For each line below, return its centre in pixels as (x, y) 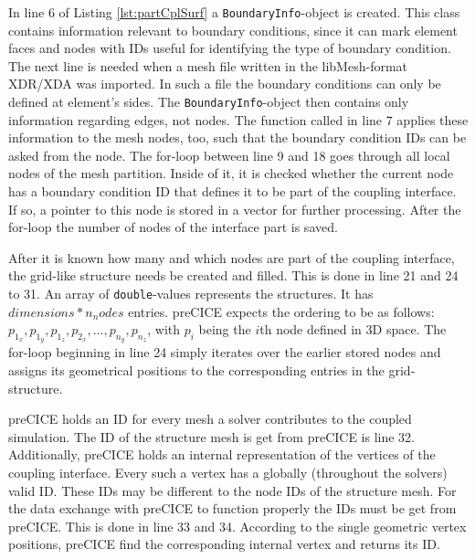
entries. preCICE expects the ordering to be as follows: (281, 311)
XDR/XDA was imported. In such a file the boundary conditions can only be (225, 84)
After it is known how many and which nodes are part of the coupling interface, (232, 257)
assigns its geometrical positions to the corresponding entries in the (196, 370)
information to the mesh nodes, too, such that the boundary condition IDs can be (237, 137)
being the (225, 329)
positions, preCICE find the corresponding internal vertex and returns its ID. (224, 544)
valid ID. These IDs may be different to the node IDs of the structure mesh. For (232, 490)
